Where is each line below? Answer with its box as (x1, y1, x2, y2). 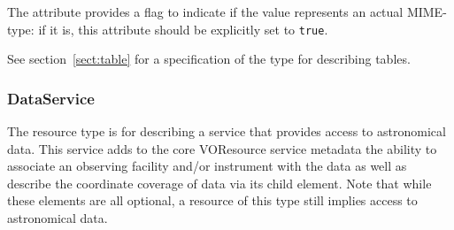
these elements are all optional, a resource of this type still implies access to (7, 191, 418, 210)
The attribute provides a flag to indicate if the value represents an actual (7, 3, 404, 20)
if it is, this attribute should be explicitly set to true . (38, 19, 328, 38)
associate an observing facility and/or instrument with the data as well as (7, 157, 407, 175)
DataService (7, 87, 95, 109)
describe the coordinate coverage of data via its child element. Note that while (7, 173, 432, 192)
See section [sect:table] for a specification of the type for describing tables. (7, 50, 411, 68)
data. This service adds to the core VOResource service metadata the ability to (7, 139, 437, 157)
